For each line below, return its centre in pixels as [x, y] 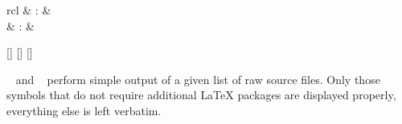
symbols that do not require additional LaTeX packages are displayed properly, [201, 95]
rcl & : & [29, 10]
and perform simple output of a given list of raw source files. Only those [198, 79]
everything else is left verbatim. [84, 110]
